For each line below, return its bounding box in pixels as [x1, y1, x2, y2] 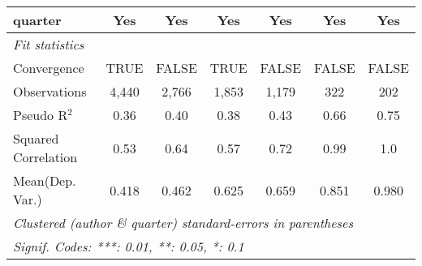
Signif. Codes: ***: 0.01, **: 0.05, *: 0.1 [13, 237, 244, 255]
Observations [13, 82, 87, 101]
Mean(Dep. [13, 171, 76, 190]
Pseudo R [13, 105, 68, 124]
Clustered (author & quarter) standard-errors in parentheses [13, 213, 353, 232]
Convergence [13, 58, 84, 77]
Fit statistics [13, 35, 84, 54]
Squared [13, 129, 59, 148]
